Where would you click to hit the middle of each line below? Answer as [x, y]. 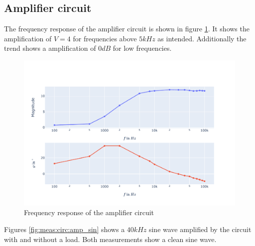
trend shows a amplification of [50, 48]
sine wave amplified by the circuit [200, 229]
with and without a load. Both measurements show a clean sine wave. [110, 239]
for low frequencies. [142, 48]
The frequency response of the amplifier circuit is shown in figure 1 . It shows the [127, 29]
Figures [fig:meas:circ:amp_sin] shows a [64, 229]
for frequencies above [105, 38]
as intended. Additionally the [202, 38]
